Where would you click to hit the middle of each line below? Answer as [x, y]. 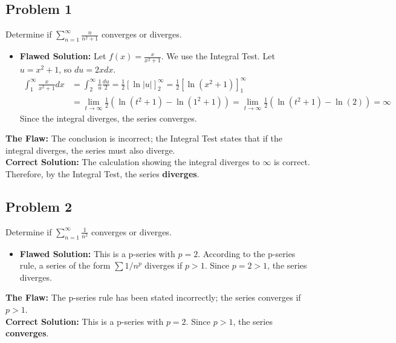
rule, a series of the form [65, 265]
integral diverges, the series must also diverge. [90, 150]
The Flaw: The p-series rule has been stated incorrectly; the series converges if [153, 297]
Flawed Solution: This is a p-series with [97, 253]
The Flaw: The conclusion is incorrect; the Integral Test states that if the [144, 138]
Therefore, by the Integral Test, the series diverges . [102, 174]
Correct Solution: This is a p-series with [85, 321]
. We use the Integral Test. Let [218, 56]
